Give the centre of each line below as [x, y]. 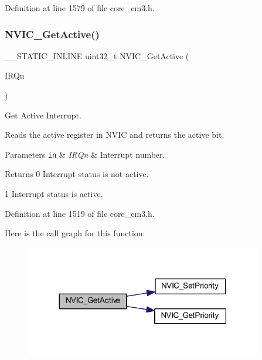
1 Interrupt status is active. [54, 194]
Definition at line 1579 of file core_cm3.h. [80, 8]
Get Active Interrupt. [43, 115]
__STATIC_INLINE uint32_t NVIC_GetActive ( [97, 55]
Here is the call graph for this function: [75, 233]
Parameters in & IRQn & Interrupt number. [85, 154]
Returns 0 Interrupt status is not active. [77, 174]
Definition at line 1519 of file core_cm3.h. [80, 213]
